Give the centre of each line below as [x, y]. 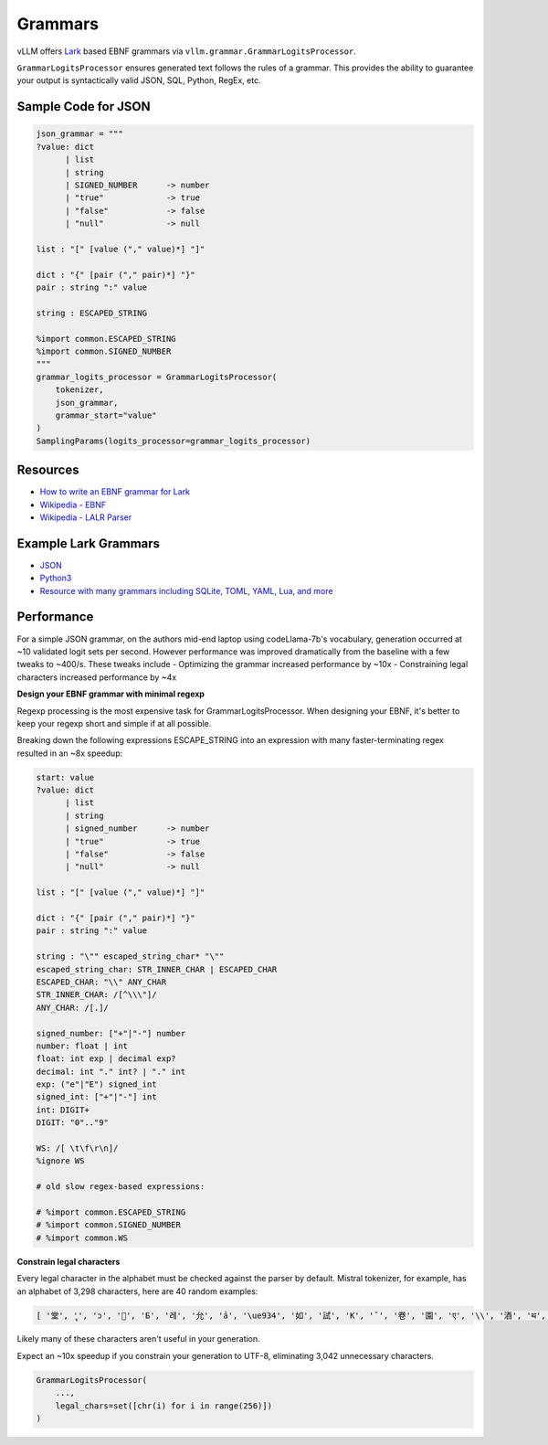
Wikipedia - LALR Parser [86, 517]
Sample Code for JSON [84, 106]
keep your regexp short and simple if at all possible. [114, 723]
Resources [48, 470]
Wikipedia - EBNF [73, 505]
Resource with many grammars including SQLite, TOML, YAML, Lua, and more [186, 590]
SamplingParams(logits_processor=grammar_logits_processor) [174, 441]
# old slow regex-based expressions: [121, 1187]
